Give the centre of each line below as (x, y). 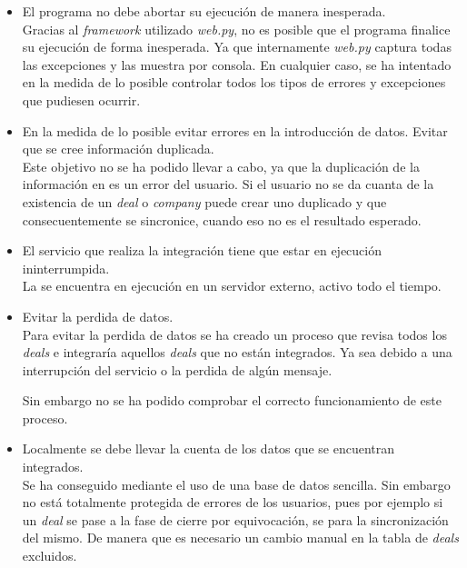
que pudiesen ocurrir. (81, 100)
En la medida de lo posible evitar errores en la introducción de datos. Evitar (235, 130)
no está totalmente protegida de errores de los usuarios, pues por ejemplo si (233, 502)
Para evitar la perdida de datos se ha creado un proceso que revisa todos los (234, 334)
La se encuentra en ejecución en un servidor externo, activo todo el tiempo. (232, 286)
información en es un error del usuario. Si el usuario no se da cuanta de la (228, 184)
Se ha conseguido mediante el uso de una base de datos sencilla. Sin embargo (236, 484)
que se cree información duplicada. (118, 149)
